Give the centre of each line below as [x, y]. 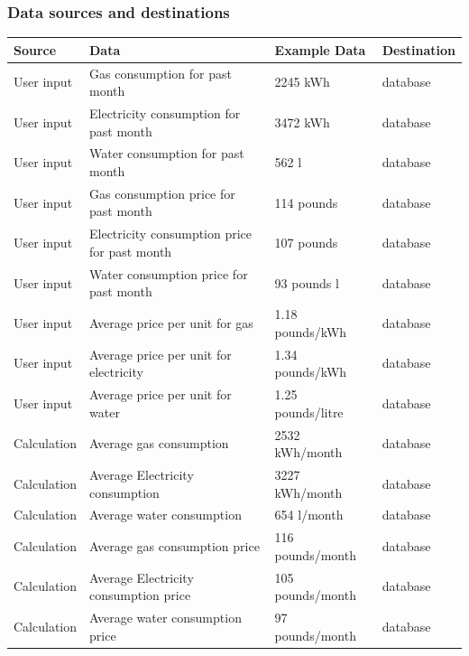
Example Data [320, 49]
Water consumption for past [167, 153]
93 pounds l [307, 282]
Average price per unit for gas [171, 322]
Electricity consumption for [165, 113]
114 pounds [306, 202]
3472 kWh [302, 122]
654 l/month [309, 515]
